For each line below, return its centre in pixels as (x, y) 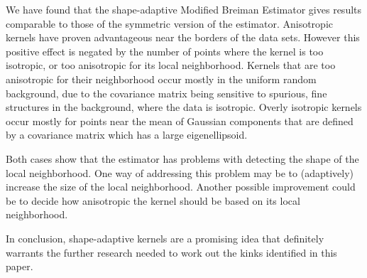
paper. (20, 266)
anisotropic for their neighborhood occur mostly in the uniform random (161, 79)
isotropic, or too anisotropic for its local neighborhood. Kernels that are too (171, 65)
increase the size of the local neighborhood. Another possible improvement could (181, 187)
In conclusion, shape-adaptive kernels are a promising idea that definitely (165, 238)
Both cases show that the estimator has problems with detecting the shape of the (182, 158)
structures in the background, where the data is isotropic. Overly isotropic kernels (184, 107)
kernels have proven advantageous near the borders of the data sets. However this (183, 37)
